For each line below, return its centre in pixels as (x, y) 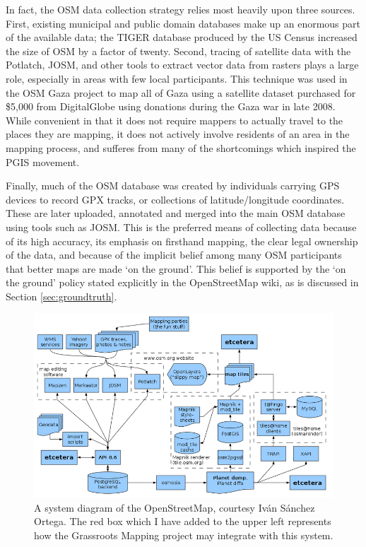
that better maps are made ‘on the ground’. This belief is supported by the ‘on (176, 268)
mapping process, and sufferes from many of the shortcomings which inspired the (181, 147)
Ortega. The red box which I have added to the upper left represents (183, 521)
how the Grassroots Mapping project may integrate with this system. (184, 535)
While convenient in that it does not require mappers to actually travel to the (175, 120)
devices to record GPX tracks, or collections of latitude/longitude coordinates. (175, 199)
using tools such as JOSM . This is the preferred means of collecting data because (181, 227)
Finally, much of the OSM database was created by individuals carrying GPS (173, 186)
